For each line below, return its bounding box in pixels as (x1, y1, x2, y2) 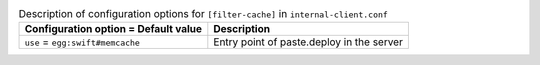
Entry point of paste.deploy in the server (213, 35, 404, 49)
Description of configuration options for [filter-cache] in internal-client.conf (18, 7, 389, 21)
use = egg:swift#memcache (24, 35, 140, 49)
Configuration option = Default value (24, 22, 203, 36)
